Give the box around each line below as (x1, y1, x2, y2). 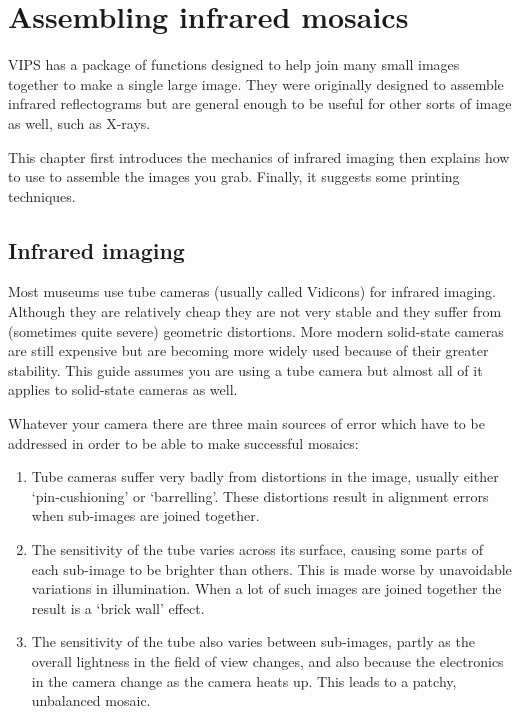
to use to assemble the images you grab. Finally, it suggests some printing (8, 166, 460, 187)
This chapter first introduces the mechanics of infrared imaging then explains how (8, 146, 510, 167)
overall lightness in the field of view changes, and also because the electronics (31, 650, 504, 671)
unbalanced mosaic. (31, 690, 151, 711)
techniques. (8, 185, 76, 206)
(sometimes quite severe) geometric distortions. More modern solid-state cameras (8, 320, 504, 341)
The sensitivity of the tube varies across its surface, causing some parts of (31, 539, 484, 560)
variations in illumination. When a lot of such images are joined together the (31, 578, 502, 599)
